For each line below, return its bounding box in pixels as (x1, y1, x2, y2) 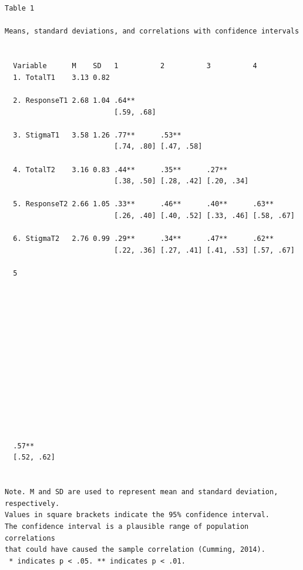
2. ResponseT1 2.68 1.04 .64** (13, 96, 135, 105)
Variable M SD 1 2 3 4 (13, 62, 257, 71)
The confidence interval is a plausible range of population (5, 522, 249, 531)
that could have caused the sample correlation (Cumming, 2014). (5, 545, 265, 554)
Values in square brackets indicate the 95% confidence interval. (5, 511, 270, 519)
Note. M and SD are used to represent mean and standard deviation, (5, 488, 278, 497)
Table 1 (5, 4, 35, 13)
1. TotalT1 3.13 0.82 (13, 73, 110, 82)
